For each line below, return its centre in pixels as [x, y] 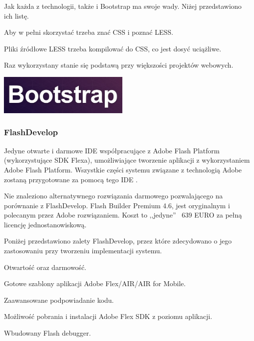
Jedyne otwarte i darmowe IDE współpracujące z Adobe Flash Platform [112, 150]
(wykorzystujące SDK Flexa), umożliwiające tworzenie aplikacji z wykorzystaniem [127, 160]
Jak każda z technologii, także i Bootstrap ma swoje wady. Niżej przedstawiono [123, 6]
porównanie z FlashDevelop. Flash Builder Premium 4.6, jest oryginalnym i [117, 205]
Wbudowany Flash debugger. [47, 333]
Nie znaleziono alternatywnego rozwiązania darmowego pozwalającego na [113, 196]
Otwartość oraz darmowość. [45, 267]
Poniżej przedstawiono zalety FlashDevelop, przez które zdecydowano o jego [118, 241]
